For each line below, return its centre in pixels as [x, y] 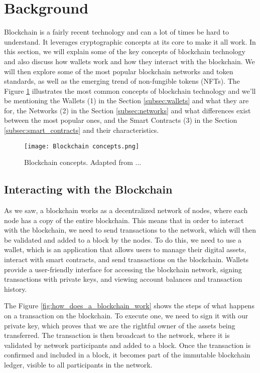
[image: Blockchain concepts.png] [82, 146]
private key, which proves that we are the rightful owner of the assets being [120, 325]
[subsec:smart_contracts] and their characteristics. [82, 130]
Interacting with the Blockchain [88, 189]
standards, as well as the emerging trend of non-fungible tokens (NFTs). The [122, 81]
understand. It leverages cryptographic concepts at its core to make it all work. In [130, 41]
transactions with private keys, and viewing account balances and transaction [123, 279]
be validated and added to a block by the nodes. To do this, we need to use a [123, 239]
